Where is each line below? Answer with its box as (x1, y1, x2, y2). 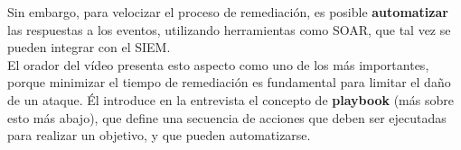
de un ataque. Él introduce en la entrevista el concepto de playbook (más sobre (7, 90, 454, 109)
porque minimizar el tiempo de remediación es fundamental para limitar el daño (7, 73, 451, 92)
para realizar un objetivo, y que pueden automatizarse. (7, 126, 311, 145)
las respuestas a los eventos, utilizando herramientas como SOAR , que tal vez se (7, 20, 451, 39)
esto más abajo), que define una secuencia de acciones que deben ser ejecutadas (7, 108, 447, 127)
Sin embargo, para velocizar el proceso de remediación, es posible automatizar (7, 3, 448, 21)
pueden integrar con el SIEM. (7, 38, 171, 57)
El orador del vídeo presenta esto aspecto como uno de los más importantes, (7, 55, 429, 74)
